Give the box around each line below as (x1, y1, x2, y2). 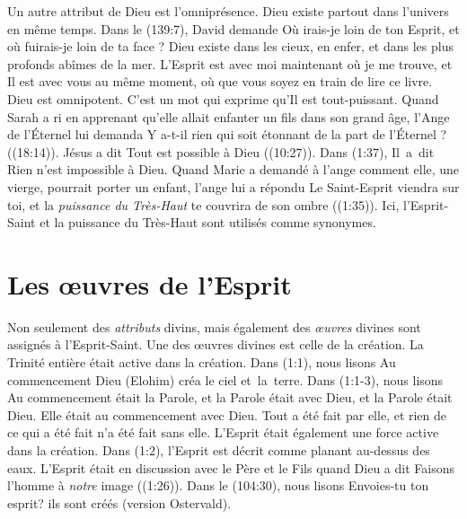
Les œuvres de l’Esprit (7, 265, 292, 302)
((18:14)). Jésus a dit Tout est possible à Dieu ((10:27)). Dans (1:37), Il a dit (7, 142, 435, 161)
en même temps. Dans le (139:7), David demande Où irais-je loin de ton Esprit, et (7, 19, 460, 38)
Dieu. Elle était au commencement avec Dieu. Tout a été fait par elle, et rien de (7, 405, 447, 424)
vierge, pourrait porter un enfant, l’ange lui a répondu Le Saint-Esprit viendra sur (7, 177, 460, 196)
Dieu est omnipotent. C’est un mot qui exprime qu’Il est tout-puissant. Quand (7, 89, 439, 108)
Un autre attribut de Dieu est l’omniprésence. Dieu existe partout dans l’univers (7, 2, 449, 20)
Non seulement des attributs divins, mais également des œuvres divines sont (7, 317, 421, 336)
